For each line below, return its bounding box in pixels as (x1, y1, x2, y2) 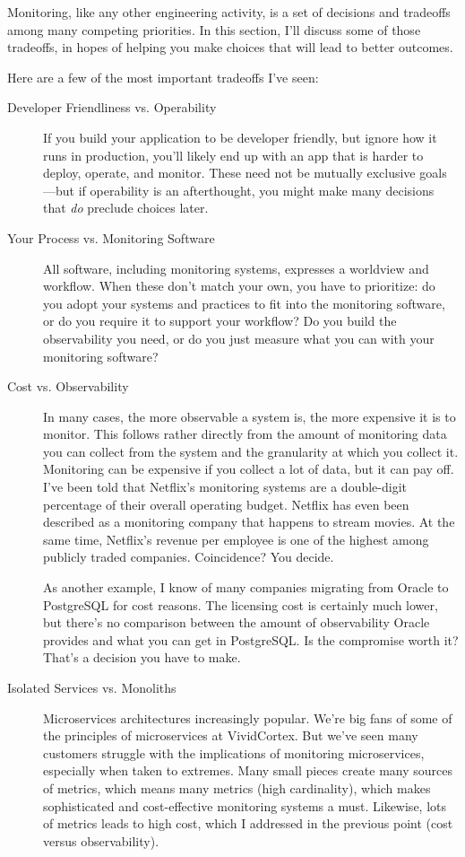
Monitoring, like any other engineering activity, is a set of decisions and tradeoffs (7, 3, 451, 21)
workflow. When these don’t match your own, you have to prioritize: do (43, 276, 435, 295)
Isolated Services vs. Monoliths (7, 678, 177, 696)
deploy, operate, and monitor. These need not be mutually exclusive (43, 163, 416, 182)
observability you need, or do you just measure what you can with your (43, 328, 435, 347)
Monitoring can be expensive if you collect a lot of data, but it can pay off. (43, 459, 454, 478)
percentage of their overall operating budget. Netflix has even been (43, 494, 409, 513)
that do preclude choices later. (43, 198, 209, 217)
